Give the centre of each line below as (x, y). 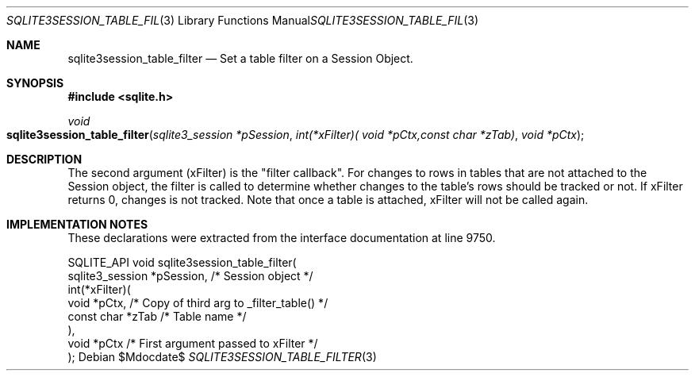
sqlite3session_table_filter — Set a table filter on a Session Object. (240, 58)
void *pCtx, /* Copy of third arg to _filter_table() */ (198, 303)
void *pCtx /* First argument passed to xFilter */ (193, 343)
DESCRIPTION (44, 159)
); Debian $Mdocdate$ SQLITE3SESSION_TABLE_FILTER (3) (222, 357)
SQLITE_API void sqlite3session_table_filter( (182, 262)
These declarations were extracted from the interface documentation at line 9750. (282, 238)
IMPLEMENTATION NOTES (77, 224)
